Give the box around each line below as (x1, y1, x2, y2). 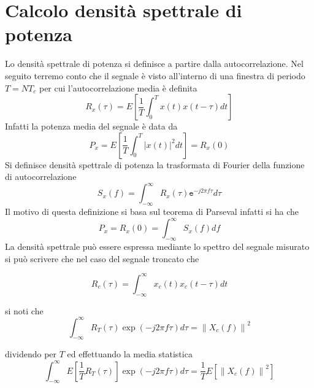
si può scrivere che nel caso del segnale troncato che (5, 252, 199, 265)
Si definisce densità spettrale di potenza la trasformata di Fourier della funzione (5, 158, 305, 171)
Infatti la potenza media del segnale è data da (5, 120, 178, 133)
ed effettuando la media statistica (67, 347, 193, 360)
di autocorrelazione (5, 170, 77, 183)
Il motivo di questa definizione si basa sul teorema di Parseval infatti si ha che (5, 205, 299, 218)
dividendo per (5, 347, 57, 360)
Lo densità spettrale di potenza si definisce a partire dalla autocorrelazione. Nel (5, 57, 304, 70)
